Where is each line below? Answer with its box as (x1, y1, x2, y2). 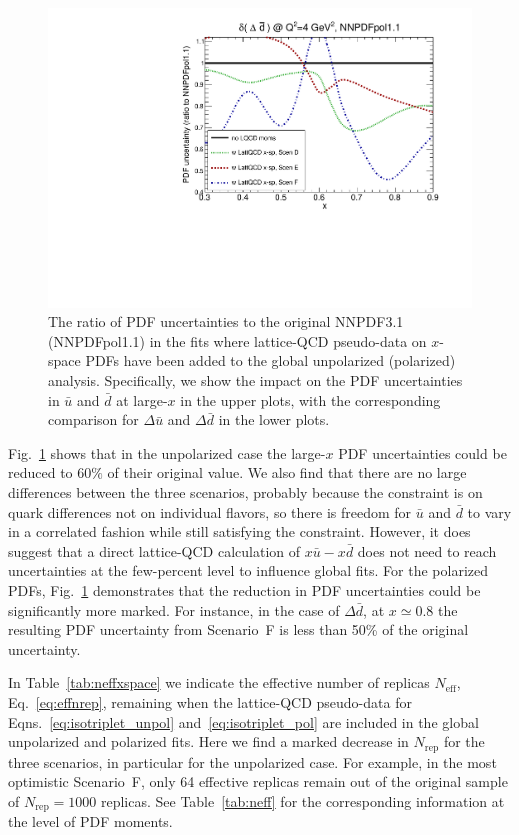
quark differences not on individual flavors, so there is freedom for (8, 501, 412, 522)
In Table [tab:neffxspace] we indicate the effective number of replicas (8, 672, 430, 693)
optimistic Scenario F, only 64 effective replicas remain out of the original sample (8, 771, 508, 792)
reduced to (8, 462, 73, 483)
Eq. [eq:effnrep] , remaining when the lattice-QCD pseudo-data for (8, 691, 412, 712)
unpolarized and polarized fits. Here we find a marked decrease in (8, 731, 409, 752)
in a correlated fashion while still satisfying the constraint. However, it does (8, 521, 471, 542)
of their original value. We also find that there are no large (107, 462, 467, 483)
